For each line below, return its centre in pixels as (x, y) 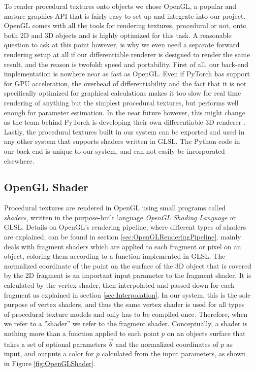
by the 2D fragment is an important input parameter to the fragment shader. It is (128, 275)
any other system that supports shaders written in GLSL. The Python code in (122, 141)
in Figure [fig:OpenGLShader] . (50, 363)
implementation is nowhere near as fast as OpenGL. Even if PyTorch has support (127, 74)
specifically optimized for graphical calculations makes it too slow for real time (123, 93)
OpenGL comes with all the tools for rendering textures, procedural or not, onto (125, 25)
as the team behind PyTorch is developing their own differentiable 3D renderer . (125, 122)
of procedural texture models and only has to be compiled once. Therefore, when (126, 314)
